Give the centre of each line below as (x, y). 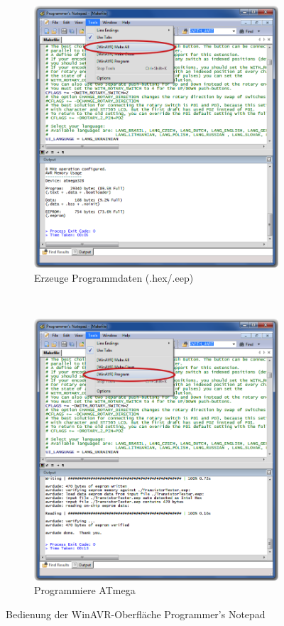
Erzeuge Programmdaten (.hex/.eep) (114, 277)
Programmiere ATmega (85, 590)
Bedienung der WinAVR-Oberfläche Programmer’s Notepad (136, 614)
